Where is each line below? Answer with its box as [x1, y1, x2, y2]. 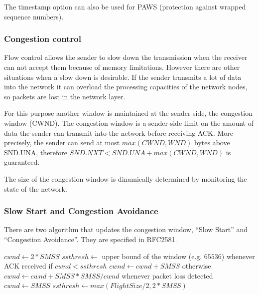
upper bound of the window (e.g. [102, 251, 202, 261]
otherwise [182, 261, 211, 271]
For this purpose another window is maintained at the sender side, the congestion [4, 108, 253, 118]
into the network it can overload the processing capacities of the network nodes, [4, 81, 248, 92]
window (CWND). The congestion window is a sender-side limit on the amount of [4, 117, 254, 128]
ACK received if [4, 261, 53, 271]
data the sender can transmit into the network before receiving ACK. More [4, 127, 234, 138]
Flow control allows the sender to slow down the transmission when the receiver [4, 52, 248, 62]
